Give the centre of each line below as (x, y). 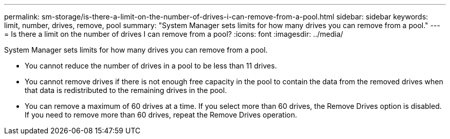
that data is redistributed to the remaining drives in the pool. (126, 90)
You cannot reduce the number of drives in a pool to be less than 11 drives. (151, 66)
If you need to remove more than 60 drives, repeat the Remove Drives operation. (161, 115)
